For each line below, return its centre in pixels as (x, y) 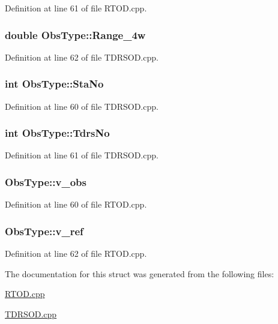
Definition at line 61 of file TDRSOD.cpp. (82, 155)
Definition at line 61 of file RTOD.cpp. (76, 8)
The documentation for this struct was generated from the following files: (140, 273)
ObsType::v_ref (44, 231)
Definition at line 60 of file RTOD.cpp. (76, 204)
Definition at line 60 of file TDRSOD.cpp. (82, 106)
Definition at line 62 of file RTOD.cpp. (76, 253)
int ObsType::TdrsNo (57, 133)
